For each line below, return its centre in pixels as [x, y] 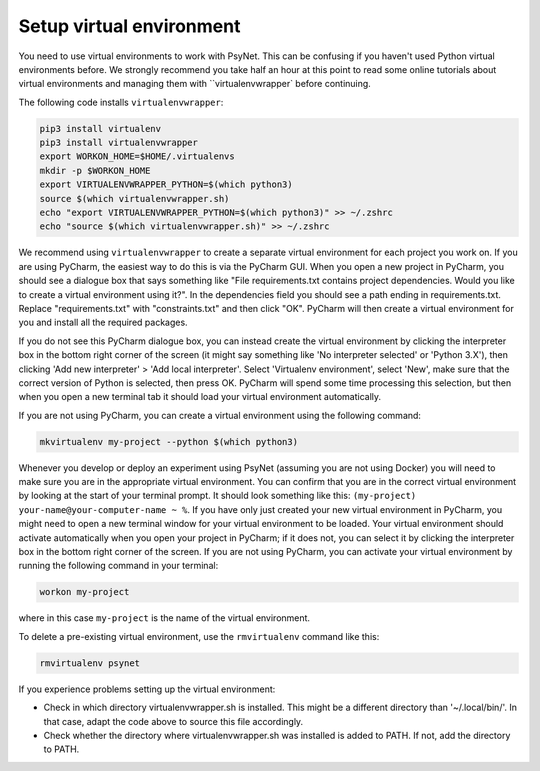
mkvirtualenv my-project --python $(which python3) [169, 441]
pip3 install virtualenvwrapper [119, 143]
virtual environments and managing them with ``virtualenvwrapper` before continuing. [195, 84]
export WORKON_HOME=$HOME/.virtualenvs [137, 156]
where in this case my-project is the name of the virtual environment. [164, 618]
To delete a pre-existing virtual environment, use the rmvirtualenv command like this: [199, 636]
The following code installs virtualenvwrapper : [121, 102]
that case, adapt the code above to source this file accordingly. [173, 721]
